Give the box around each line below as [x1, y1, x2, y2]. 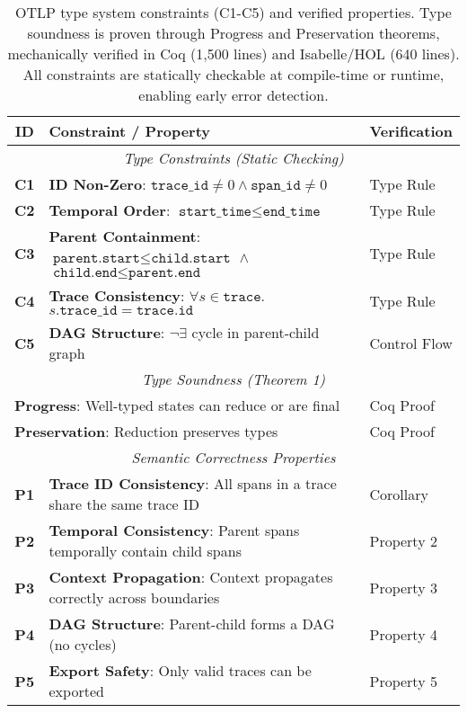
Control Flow [369, 332, 453, 353]
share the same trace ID [48, 494, 200, 514]
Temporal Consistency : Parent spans [48, 520, 300, 540]
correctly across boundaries [48, 587, 220, 608]
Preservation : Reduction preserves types [14, 421, 278, 441]
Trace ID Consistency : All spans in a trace [48, 473, 337, 494]
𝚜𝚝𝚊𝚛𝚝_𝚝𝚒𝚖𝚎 [179, 204, 252, 218]
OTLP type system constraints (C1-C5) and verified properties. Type [15, 2, 452, 22]
